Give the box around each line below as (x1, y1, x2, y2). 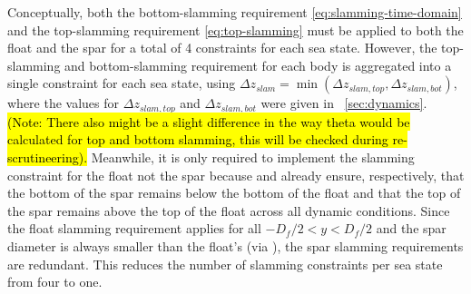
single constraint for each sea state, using (7, 73, 236, 93)
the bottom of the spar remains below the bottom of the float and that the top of (7, 183, 461, 202)
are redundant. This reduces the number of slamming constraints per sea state (7, 254, 443, 273)
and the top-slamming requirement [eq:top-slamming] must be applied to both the (7, 20, 464, 39)
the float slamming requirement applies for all (7, 219, 261, 238)
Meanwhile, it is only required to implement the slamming (91, 148, 415, 167)
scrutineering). (7, 148, 88, 167)
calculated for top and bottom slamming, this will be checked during (7, 130, 388, 149)
